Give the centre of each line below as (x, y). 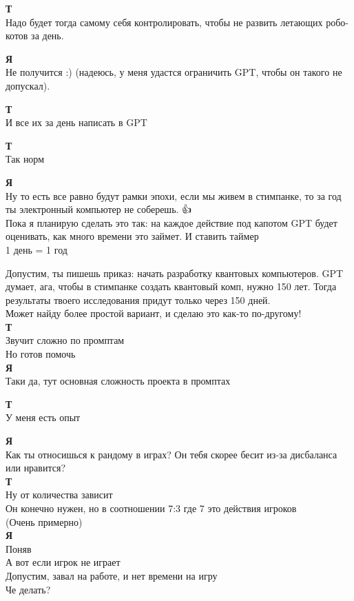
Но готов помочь (41, 354)
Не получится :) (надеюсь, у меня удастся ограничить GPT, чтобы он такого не (174, 72)
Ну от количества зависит (59, 495)
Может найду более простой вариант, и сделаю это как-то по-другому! (154, 313)
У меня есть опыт (43, 417)
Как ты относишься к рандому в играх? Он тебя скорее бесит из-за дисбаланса (171, 454)
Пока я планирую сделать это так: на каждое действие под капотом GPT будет (171, 222)
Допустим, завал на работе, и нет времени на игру (112, 575)
